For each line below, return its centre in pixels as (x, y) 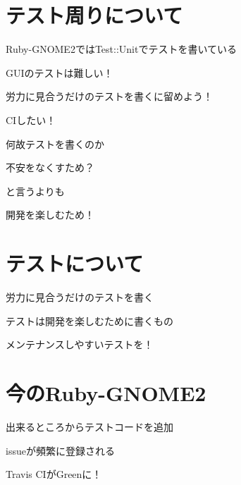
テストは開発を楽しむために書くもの (89, 320)
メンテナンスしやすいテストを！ (80, 344)
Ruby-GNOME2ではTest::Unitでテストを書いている (122, 49)
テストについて (75, 263)
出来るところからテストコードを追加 (89, 426)
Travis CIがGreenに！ (54, 474)
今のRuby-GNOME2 (106, 392)
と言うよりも (35, 191)
